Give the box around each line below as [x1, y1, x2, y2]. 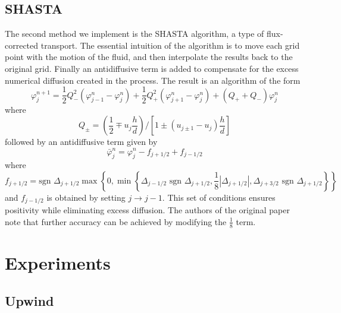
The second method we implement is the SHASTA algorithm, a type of [5, 27, 264, 40]
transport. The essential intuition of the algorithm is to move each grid [40, 39, 300, 51]
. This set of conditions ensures [162, 191, 276, 203]
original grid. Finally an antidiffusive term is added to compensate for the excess [5, 62, 299, 74]
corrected [5, 39, 39, 51]
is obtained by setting [46, 191, 126, 203]
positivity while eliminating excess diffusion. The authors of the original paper [5, 204, 290, 216]
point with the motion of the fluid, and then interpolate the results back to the [5, 50, 293, 63]
